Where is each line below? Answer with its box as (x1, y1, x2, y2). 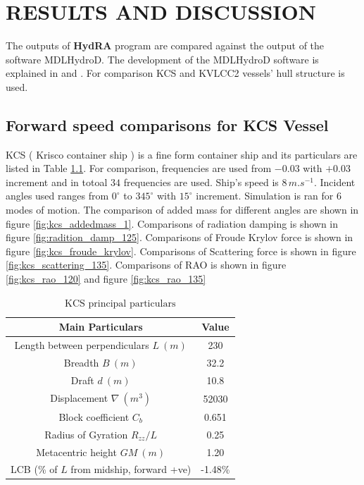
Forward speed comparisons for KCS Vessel (6, 113, 329, 135)
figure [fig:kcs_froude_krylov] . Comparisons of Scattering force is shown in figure (6, 243, 356, 258)
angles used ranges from (6, 188, 109, 203)
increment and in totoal (6, 174, 108, 189)
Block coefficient (58, 409, 130, 424)
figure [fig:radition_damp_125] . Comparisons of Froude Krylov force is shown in (6, 230, 353, 245)
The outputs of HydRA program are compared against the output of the (6, 38, 325, 53)
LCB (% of (11, 462, 58, 477)
